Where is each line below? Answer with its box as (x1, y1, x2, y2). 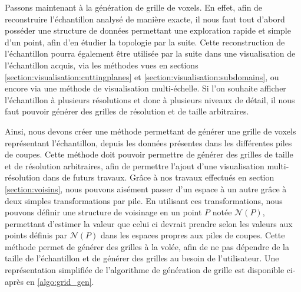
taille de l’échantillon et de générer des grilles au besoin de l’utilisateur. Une (5, 252, 279, 264)
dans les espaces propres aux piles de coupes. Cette (100, 229, 285, 241)
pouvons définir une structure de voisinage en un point (5, 206, 202, 218)
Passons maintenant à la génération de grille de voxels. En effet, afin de (5, 1, 263, 13)
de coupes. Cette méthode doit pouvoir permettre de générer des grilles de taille (5, 148, 293, 160)
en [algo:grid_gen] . (26, 275, 94, 287)
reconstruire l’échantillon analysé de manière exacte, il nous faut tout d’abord (5, 12, 285, 25)
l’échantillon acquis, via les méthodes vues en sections (5, 58, 199, 71)
